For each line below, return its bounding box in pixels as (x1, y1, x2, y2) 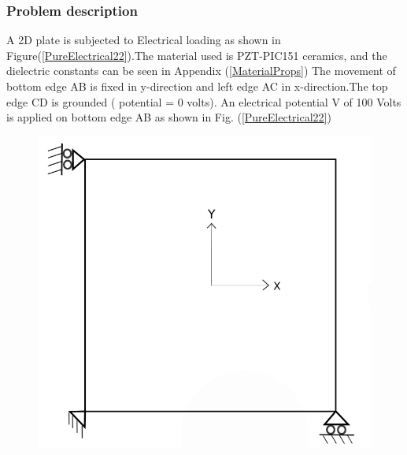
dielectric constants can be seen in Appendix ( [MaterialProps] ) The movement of (6, 62, 396, 79)
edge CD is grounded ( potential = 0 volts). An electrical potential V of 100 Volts (6, 93, 401, 110)
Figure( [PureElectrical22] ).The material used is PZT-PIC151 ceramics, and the (6, 47, 387, 63)
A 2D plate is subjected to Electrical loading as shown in (6, 32, 281, 48)
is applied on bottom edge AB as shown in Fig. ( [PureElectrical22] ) (6, 109, 331, 125)
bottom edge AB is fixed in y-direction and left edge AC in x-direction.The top (6, 78, 388, 94)
